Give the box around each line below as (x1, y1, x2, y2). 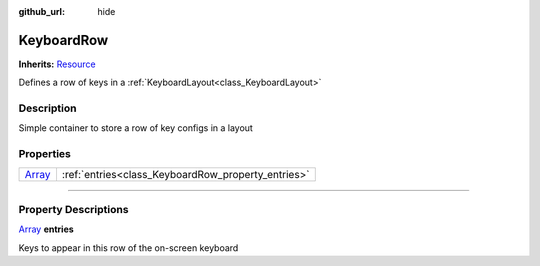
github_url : (18, 6, 65, 17)
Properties (18, 147, 72, 161)
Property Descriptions (18, 202, 129, 216)
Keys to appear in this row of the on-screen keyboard (18, 241, 239, 254)
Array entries (18, 223, 74, 235)
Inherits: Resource (18, 58, 96, 70)
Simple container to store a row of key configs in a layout (18, 122, 254, 134)
